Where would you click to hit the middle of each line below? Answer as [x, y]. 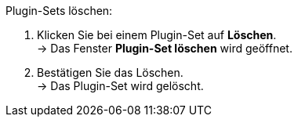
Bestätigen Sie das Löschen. [110, 72]
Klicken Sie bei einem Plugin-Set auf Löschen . [157, 35]
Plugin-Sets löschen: [59, 11]
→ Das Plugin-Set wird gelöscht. [120, 86]
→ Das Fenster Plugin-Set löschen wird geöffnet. [165, 48]
